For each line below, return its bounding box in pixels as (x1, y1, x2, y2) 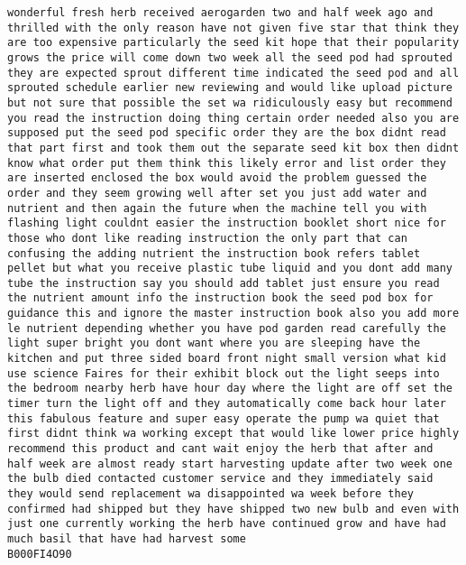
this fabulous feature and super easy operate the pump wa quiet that (7, 412, 440, 425)
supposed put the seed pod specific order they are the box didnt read (7, 126, 446, 140)
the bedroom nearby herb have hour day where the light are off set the (7, 382, 452, 395)
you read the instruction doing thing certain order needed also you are (7, 111, 460, 125)
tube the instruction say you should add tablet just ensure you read (7, 276, 440, 290)
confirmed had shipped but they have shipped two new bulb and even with (7, 502, 460, 515)
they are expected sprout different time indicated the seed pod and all (7, 66, 460, 79)
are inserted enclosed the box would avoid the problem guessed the (7, 171, 427, 185)
